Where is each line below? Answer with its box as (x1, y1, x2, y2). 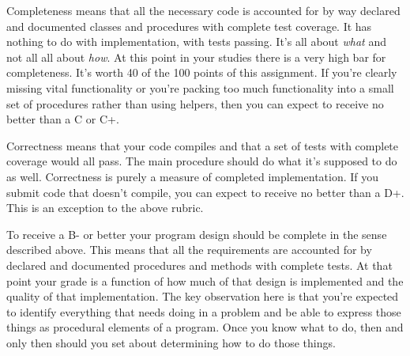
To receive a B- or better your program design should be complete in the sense (6, 225, 387, 242)
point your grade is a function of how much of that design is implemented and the (6, 272, 404, 289)
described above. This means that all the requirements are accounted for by (6, 241, 372, 258)
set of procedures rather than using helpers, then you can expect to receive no (6, 95, 384, 112)
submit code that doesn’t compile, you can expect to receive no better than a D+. (6, 184, 404, 200)
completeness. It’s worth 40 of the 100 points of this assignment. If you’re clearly (6, 64, 397, 81)
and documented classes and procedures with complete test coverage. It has (6, 17, 372, 34)
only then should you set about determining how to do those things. (6, 334, 336, 350)
